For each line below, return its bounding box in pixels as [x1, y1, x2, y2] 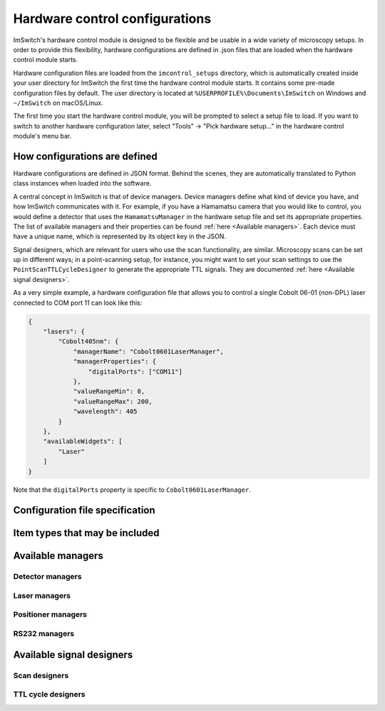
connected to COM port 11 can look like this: [13, 298, 143, 307]
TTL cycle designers [13, 690, 86, 700]
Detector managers [13, 572, 82, 582]
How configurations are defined [13, 150, 158, 162]
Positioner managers [13, 610, 88, 620]
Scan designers [13, 670, 69, 680]
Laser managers [13, 590, 71, 600]
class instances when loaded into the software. [13, 179, 152, 188]
